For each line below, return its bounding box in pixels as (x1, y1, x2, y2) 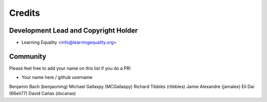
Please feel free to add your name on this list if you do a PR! (9, 65, 131, 71)
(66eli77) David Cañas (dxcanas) (9, 91, 76, 97)
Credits (9, 7, 41, 18)
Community (9, 52, 46, 60)
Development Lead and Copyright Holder (9, 26, 138, 35)
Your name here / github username (21, 74, 92, 80)
